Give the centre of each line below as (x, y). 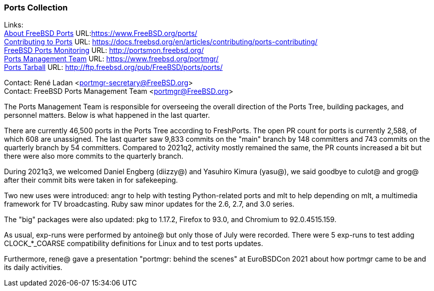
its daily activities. (33, 268)
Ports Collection (36, 7)
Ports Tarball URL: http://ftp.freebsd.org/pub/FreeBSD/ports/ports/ (113, 67)
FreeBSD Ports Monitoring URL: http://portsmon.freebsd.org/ (104, 50)
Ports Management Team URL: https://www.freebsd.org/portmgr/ (111, 59)
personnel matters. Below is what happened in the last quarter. (107, 115)
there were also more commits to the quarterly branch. (94, 156)
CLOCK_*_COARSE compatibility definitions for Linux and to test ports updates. (134, 244)
